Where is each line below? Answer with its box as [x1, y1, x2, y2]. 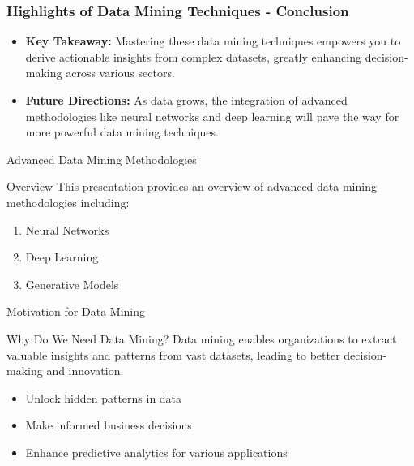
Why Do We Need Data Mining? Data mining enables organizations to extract [6, 330, 397, 347]
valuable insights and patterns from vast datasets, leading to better [6, 346, 340, 363]
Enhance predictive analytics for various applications [25, 443, 288, 460]
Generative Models [25, 275, 119, 292]
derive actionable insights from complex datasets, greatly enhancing [25, 48, 361, 65]
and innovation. [46, 362, 124, 379]
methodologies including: [6, 193, 130, 210]
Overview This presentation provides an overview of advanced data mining [6, 178, 377, 195]
